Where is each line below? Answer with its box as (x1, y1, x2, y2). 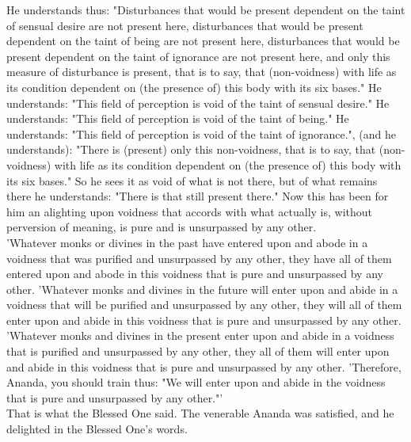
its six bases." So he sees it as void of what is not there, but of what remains (6, 172, 378, 189)
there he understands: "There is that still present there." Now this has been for (6, 188, 389, 204)
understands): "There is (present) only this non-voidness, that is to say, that (6, 141, 376, 158)
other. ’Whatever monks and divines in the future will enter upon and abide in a (6, 280, 398, 297)
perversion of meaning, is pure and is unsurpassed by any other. (6, 219, 317, 235)
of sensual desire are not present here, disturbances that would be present (6, 17, 363, 33)
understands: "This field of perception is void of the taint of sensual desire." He (6, 94, 390, 111)
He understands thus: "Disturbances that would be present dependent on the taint (6, 2, 405, 17)
